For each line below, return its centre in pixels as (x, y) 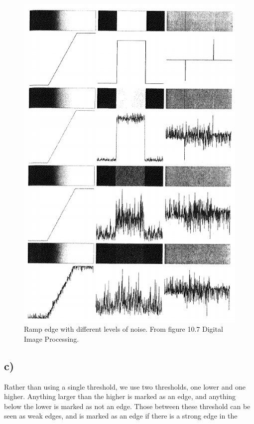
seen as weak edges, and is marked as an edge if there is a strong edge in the (121, 416)
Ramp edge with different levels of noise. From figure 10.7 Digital (124, 329)
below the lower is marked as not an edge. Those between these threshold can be (127, 406)
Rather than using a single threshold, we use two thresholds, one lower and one (125, 386)
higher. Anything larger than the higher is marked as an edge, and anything (120, 396)
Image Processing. (52, 338)
